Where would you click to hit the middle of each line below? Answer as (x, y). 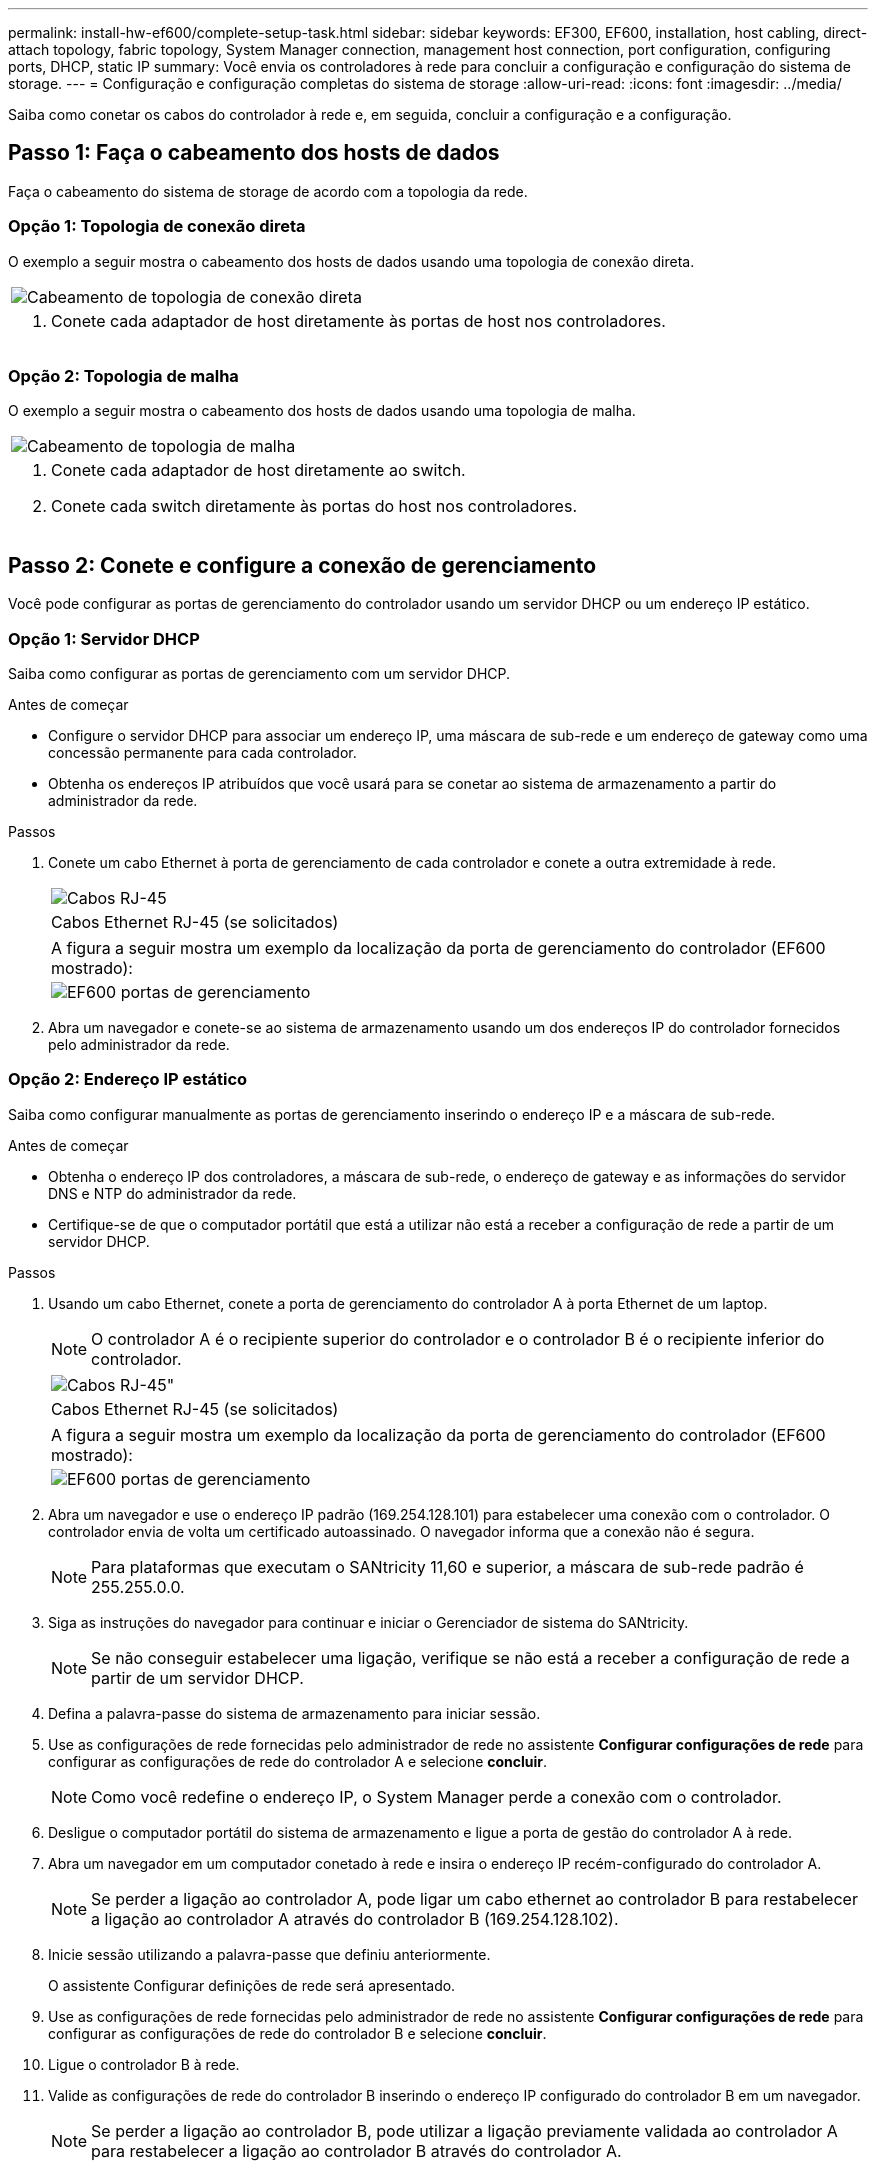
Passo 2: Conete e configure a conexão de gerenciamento (302, 565)
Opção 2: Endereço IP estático (128, 1079)
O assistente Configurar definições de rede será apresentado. (252, 1985)
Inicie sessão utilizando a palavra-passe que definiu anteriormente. (269, 1954)
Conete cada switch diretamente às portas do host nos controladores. (314, 506)
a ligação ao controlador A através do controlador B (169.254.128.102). (355, 1918)
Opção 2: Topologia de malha (123, 375)
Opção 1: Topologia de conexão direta (157, 226)
